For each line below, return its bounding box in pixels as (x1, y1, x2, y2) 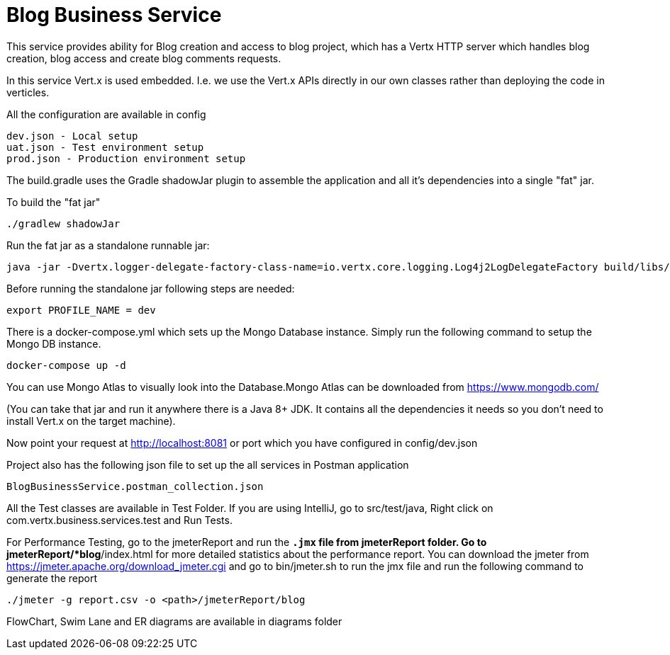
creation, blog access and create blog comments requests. (6, 52, 281, 64)
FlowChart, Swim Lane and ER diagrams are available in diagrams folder (6, 615, 342, 627)
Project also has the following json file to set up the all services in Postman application (6, 458, 409, 471)
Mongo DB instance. (6, 337, 101, 350)
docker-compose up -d (6, 359, 126, 371)
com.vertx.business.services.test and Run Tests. (6, 513, 233, 526)
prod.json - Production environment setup (6, 152, 246, 164)
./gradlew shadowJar (6, 217, 121, 229)
